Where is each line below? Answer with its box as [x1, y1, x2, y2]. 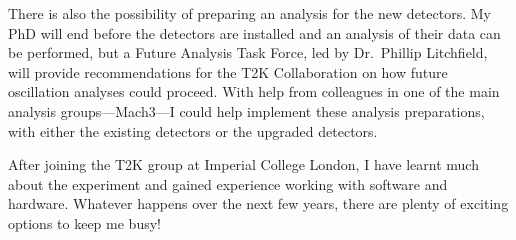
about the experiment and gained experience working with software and [8, 173, 448, 194]
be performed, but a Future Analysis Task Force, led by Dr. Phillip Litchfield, [8, 42, 488, 63]
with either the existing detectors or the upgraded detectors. [8, 120, 378, 141]
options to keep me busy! [8, 212, 161, 233]
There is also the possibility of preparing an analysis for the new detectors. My [8, 3, 491, 23]
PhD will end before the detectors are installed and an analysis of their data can [8, 22, 501, 43]
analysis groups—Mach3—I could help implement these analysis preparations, [8, 100, 485, 121]
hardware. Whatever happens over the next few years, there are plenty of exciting [8, 193, 509, 214]
